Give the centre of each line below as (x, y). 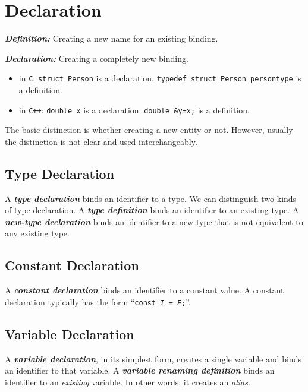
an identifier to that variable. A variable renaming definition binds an (140, 370)
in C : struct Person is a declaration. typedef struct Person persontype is (160, 78)
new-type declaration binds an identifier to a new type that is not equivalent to (154, 221)
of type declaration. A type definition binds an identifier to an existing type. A (152, 210)
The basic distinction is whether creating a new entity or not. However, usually (149, 130)
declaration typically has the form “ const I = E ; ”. (98, 301)
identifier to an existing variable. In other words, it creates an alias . (128, 382)
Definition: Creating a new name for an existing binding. (111, 38)
